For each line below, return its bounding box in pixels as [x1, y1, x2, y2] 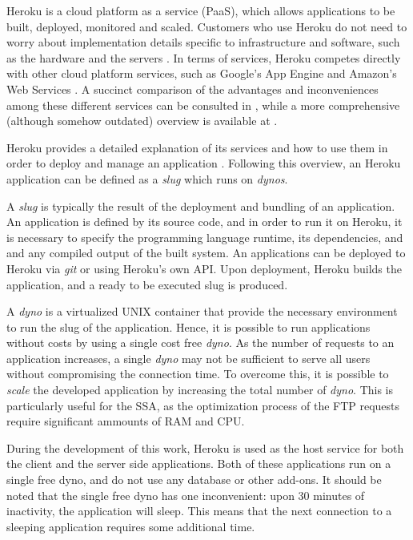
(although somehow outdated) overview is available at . [6, 112, 278, 129]
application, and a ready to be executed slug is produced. [6, 276, 288, 292]
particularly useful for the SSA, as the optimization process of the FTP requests [6, 397, 400, 413]
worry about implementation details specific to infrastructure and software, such [6, 34, 400, 50]
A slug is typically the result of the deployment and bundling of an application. [6, 197, 395, 214]
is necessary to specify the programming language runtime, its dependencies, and [6, 228, 403, 245]
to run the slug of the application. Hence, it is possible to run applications [6, 318, 371, 335]
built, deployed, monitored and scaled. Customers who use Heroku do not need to [6, 18, 407, 34]
